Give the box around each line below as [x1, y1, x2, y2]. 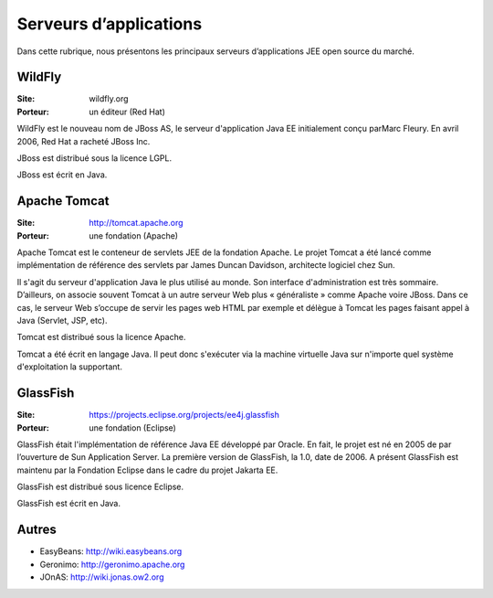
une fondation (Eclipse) [89, 422, 177, 433]
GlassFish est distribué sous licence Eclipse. [16, 481, 184, 493]
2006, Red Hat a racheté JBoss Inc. [16, 135, 151, 146]
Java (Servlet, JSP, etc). [16, 315, 108, 326]
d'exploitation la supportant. [16, 361, 123, 372]
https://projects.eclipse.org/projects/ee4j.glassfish [89, 410, 280, 421]
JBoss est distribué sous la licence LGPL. [16, 153, 173, 164]
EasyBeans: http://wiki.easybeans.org [39, 546, 183, 557]
